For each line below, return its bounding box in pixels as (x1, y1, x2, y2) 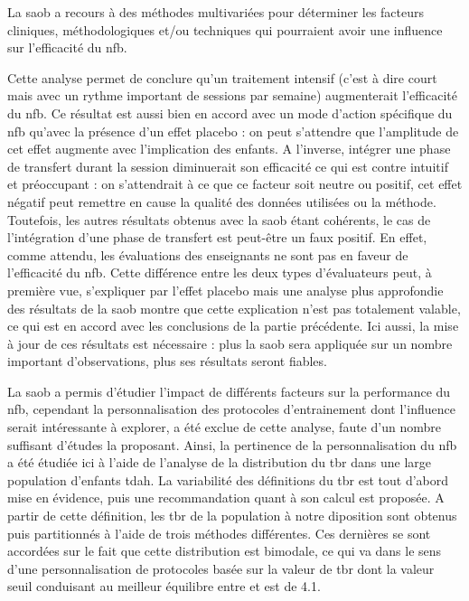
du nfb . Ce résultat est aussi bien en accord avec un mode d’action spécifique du (7, 103, 453, 122)
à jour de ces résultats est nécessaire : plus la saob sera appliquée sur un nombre (7, 333, 453, 352)
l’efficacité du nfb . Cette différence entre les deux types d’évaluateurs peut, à (7, 263, 432, 282)
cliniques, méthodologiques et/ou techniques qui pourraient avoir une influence (7, 20, 443, 39)
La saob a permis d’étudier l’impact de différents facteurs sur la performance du (7, 381, 451, 400)
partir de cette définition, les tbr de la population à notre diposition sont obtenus (7, 506, 457, 525)
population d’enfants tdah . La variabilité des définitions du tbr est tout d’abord (7, 470, 449, 489)
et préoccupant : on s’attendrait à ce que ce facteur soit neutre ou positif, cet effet (7, 174, 463, 193)
